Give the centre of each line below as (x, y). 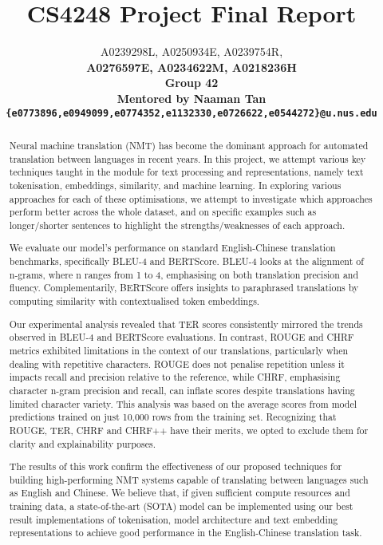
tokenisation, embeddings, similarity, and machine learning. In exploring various (175, 185)
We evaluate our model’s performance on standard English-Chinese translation (172, 248)
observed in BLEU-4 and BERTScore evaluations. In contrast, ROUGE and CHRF (182, 337)
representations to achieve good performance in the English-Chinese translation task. (186, 533)
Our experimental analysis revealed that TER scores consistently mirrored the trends (186, 324)
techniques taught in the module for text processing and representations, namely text (186, 172)
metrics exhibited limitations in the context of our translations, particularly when (179, 350)
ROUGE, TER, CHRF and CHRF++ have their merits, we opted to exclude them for (189, 430)
